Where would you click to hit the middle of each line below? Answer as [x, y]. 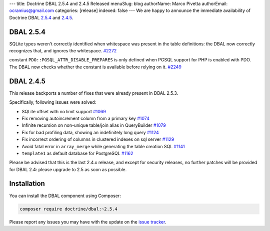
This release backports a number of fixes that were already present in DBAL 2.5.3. [94, 93]
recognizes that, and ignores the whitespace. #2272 [63, 51]
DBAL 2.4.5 [27, 81]
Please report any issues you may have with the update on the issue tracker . [88, 222]
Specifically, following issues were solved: [53, 102]
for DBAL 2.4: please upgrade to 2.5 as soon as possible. [68, 169]
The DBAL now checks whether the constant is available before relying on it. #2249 [95, 67]
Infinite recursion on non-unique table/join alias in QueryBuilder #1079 [94, 125]
